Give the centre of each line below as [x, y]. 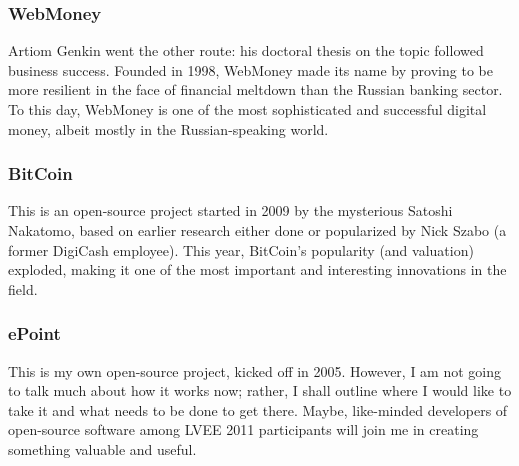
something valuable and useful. [102, 448]
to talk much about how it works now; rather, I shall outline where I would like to [260, 390]
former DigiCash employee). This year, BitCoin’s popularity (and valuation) [241, 249]
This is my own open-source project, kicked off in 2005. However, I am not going [255, 370]
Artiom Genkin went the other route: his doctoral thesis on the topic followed [246, 50]
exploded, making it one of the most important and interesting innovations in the [257, 269]
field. [23, 288]
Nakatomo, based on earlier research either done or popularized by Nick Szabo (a [257, 230]
